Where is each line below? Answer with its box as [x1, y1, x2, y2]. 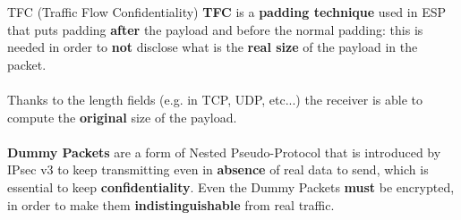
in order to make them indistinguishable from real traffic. [7, 195, 335, 214]
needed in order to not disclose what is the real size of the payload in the [7, 38, 418, 56]
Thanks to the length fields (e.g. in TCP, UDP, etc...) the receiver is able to [7, 89, 423, 108]
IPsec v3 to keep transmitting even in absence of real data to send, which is [7, 160, 429, 179]
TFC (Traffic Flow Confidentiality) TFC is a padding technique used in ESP [7, 3, 446, 21]
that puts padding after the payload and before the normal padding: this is [7, 20, 423, 38]
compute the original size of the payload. [7, 107, 237, 126]
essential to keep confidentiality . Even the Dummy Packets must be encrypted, [7, 177, 455, 196]
